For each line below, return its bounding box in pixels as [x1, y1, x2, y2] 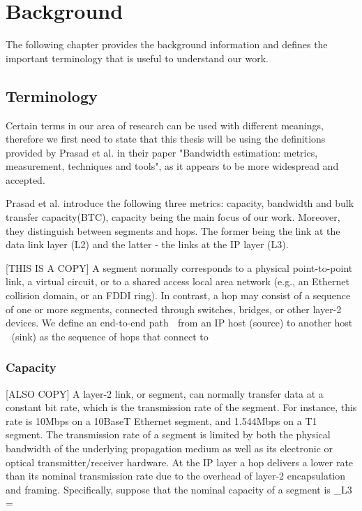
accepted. [6, 172, 45, 187]
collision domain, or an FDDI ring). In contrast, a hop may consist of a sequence [6, 288, 351, 303]
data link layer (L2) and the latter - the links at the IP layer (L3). [6, 237, 289, 252]
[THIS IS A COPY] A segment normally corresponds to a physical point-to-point [6, 260, 353, 275]
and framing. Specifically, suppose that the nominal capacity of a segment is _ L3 [6, 482, 352, 496]
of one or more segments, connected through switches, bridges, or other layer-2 [6, 301, 342, 316]
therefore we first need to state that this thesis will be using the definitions [6, 131, 326, 146]
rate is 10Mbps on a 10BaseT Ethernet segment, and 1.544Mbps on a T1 [6, 413, 317, 428]
